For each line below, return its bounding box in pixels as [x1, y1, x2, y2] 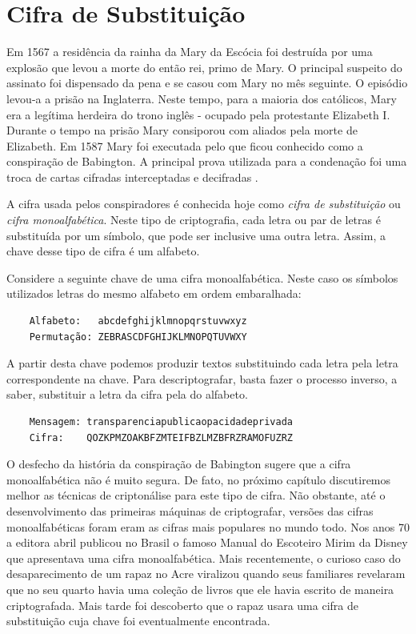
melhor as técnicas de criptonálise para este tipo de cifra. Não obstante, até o [6, 487, 386, 504]
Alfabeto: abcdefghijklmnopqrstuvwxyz [29, 315, 247, 327]
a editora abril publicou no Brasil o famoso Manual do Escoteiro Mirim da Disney [6, 534, 408, 551]
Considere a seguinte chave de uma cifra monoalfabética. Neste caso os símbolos [6, 269, 398, 286]
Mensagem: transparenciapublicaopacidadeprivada [29, 416, 293, 427]
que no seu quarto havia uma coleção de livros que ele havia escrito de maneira [6, 580, 394, 597]
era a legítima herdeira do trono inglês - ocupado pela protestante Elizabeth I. [6, 106, 390, 122]
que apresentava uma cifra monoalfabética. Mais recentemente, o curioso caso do [6, 549, 401, 566]
